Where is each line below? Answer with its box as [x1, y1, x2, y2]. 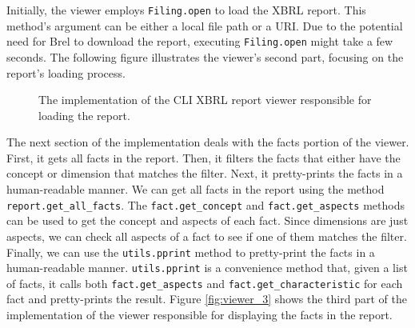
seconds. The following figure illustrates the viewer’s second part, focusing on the [6, 48, 404, 65]
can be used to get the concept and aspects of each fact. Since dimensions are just [6, 212, 409, 229]
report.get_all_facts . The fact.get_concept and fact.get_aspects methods [6, 196, 405, 213]
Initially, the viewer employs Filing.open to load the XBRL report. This [6, 2, 366, 18]
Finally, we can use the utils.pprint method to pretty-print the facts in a [6, 243, 375, 260]
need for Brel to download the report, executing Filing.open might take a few [6, 33, 393, 50]
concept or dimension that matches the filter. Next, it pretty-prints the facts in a [6, 165, 403, 182]
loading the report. [38, 106, 130, 123]
